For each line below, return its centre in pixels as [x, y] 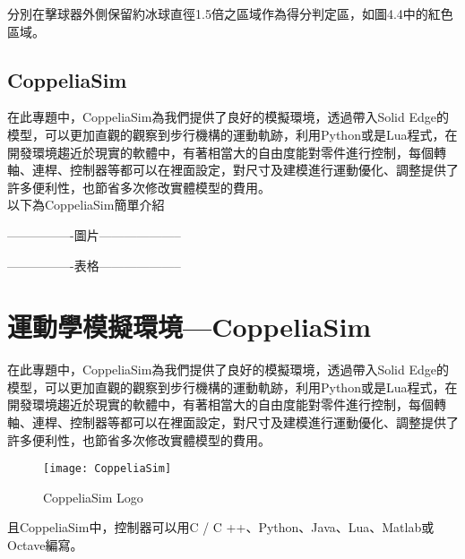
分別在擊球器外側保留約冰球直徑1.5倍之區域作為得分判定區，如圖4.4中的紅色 [230, 13]
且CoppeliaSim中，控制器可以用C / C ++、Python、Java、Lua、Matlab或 [221, 527]
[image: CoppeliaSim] [108, 469]
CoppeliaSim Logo [93, 497]
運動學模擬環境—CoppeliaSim [189, 327]
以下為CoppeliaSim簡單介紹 [86, 205]
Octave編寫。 [45, 545]
